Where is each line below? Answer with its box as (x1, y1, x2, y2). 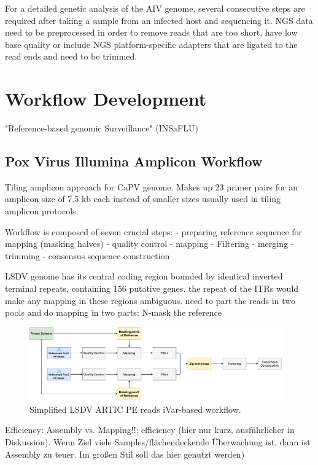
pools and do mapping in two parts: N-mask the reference (5, 306, 222, 319)
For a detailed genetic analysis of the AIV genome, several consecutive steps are (5, 2, 305, 14)
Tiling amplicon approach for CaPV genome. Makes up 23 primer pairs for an (5, 180, 298, 193)
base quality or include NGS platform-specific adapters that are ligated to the (5, 37, 298, 50)
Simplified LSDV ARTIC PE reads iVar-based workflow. (29, 402, 241, 415)
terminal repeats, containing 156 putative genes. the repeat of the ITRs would (5, 282, 299, 295)
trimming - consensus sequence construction (5, 249, 170, 262)
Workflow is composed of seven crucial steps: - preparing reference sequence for (5, 225, 303, 238)
